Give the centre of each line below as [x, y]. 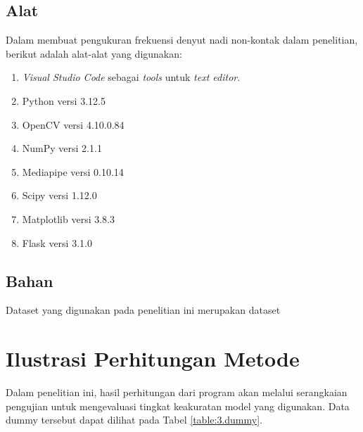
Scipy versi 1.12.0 [59, 195]
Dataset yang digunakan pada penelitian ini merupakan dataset [143, 310]
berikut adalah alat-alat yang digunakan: [94, 53]
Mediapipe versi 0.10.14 [73, 171]
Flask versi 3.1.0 [57, 242]
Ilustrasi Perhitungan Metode [153, 358]
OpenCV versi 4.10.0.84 [73, 124]
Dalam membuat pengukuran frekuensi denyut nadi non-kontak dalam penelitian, [182, 40]
